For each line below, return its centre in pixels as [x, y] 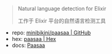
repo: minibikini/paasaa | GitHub [51, 33]
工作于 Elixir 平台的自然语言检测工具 [62, 21]
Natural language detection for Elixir [62, 9]
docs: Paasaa [28, 45]
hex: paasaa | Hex [34, 39]
